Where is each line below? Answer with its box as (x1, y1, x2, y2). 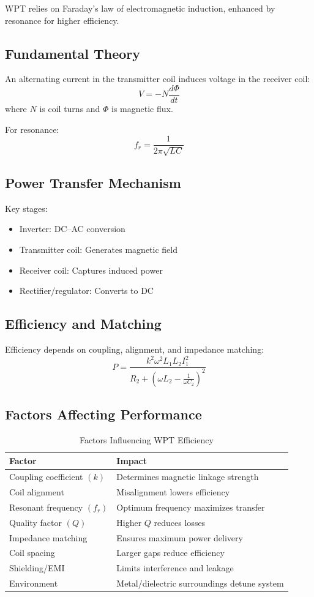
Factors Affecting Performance (5, 404, 202, 423)
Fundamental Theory (5, 43, 141, 62)
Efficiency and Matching (5, 314, 162, 333)
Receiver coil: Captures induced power (19, 263, 163, 276)
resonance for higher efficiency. (5, 13, 119, 26)
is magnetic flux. (111, 102, 173, 115)
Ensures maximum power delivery (116, 531, 243, 544)
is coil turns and (39, 102, 100, 115)
